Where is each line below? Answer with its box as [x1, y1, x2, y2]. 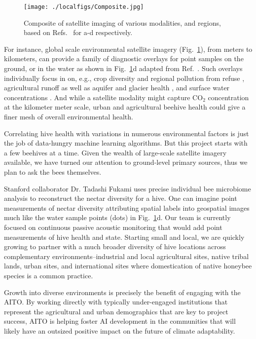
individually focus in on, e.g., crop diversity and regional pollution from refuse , [4, 73, 245, 83]
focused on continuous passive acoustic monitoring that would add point [4, 222, 222, 232]
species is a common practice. [4, 270, 93, 280]
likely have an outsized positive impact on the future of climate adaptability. [4, 325, 235, 336]
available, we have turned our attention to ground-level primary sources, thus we [4, 157, 248, 167]
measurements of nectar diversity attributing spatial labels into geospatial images [4, 202, 250, 213]
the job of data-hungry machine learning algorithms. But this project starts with [4, 138, 248, 148]
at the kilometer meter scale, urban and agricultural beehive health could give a [4, 102, 246, 112]
